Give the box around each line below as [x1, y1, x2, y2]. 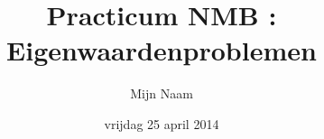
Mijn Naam [130, 84, 193, 103]
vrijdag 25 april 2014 [104, 114, 219, 133]
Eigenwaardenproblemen [6, 32, 317, 69]
